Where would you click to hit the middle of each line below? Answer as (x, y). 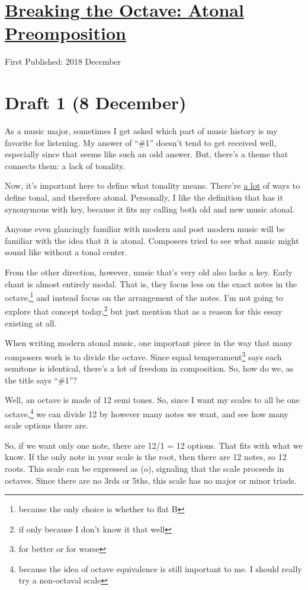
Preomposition (65, 33)
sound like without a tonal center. (66, 252)
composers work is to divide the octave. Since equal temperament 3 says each (143, 356)
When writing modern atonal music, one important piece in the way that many (149, 343)
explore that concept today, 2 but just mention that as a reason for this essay (144, 310)
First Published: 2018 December (63, 61)
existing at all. (31, 323)
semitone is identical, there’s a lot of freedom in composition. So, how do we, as (149, 368)
